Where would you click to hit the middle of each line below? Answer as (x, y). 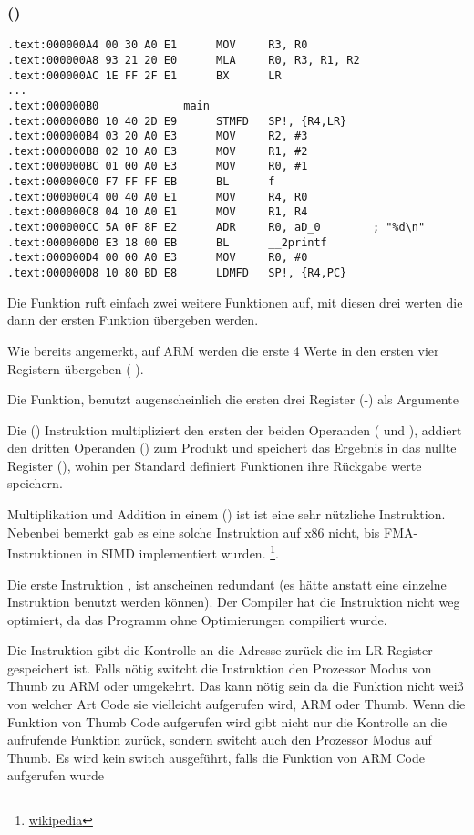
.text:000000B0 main (108, 105)
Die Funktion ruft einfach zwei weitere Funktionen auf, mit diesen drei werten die (235, 302)
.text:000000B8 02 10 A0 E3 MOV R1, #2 (158, 151)
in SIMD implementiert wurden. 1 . (183, 552)
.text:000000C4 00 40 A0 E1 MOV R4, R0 (158, 197)
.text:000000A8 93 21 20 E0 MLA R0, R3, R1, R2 (184, 60)
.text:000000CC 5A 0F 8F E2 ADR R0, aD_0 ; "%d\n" (216, 228)
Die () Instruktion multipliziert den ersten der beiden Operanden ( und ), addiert (235, 429)
